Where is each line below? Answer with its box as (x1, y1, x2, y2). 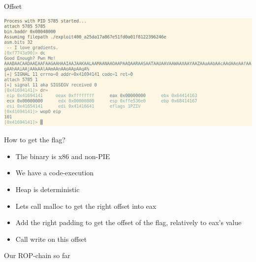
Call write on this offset (15, 233, 87, 244)
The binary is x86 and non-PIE (15, 151, 110, 161)
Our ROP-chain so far (4, 250, 70, 261)
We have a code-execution (15, 167, 94, 178)
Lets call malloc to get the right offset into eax (15, 200, 157, 211)
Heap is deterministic (15, 184, 80, 194)
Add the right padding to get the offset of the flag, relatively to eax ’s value (15, 217, 242, 228)
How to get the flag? (4, 134, 65, 145)
